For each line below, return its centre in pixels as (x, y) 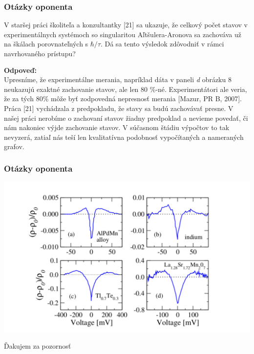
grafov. (14, 146)
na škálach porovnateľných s (46, 44)
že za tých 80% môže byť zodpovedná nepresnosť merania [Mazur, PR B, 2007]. (123, 99)
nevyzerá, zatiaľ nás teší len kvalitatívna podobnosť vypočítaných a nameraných (124, 137)
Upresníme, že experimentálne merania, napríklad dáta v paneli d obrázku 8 (118, 79)
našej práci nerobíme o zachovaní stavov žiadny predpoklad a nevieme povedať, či (126, 118)
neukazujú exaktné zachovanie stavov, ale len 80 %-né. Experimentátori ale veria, (126, 89)
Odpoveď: (20, 70)
